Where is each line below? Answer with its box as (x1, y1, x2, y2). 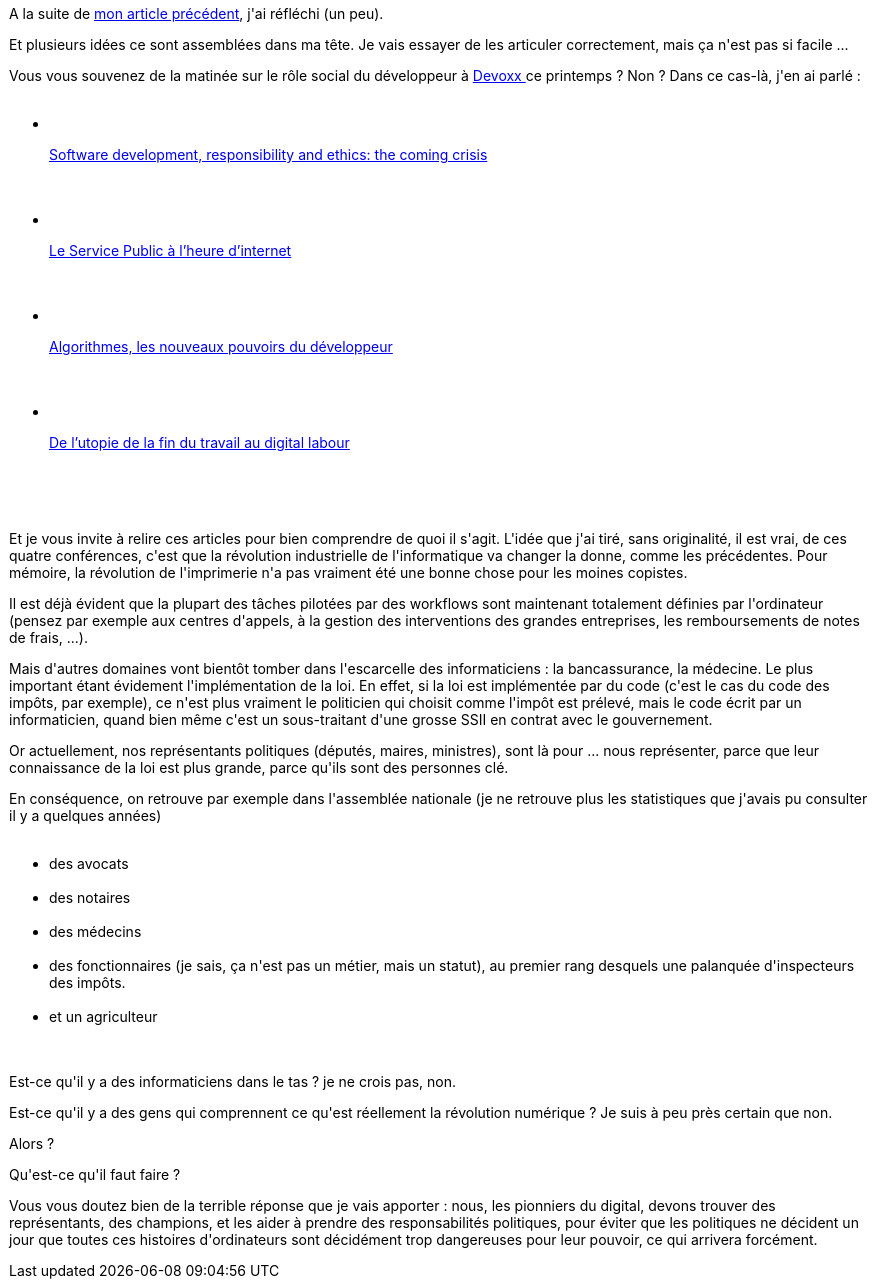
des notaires (49, 889, 131, 906)
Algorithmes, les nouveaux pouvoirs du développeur (49, 338, 393, 355)
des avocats (49, 855, 129, 872)
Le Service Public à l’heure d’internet (49, 242, 292, 259)
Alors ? (9, 1135, 55, 1152)
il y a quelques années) (9, 807, 162, 824)
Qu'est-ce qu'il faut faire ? (9, 1166, 181, 1183)
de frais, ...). (9, 629, 88, 646)
